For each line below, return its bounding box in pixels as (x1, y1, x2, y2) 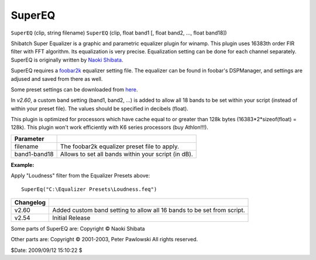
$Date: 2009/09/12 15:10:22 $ (11, 247, 83, 254)
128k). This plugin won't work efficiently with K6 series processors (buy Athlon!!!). (11, 124, 209, 131)
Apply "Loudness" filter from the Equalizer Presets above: (11, 172, 150, 179)
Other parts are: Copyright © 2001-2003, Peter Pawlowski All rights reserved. (11, 236, 198, 243)
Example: (11, 161, 35, 168)
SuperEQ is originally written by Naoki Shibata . (11, 56, 123, 63)
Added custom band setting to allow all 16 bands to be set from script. (52, 206, 245, 214)
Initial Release (52, 214, 91, 222)
